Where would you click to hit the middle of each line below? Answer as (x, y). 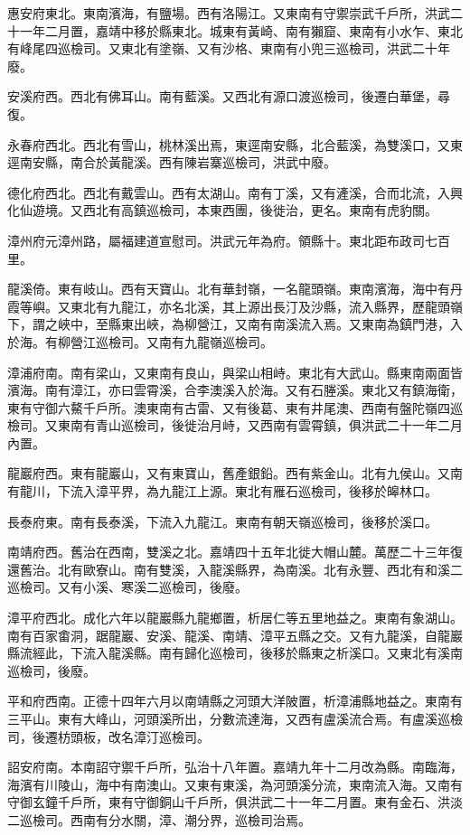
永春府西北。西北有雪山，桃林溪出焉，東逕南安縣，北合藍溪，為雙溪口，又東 (235, 144)
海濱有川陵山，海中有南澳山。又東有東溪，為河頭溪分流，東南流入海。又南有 (235, 784)
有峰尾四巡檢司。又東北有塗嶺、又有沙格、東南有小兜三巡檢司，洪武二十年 (229, 48)
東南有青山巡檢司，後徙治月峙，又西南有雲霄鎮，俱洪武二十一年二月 (260, 425)
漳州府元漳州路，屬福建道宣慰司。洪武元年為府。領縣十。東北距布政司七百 (229, 240)
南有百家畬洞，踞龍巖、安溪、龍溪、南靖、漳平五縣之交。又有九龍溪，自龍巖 (235, 635)
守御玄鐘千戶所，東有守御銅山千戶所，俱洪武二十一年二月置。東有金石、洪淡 (235, 802)
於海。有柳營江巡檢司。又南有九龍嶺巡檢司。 (140, 341)
